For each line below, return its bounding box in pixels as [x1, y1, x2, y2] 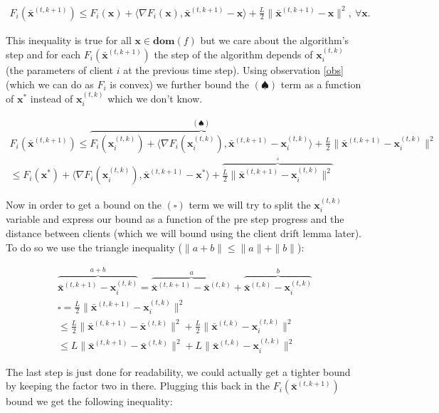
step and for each [6, 46, 81, 61]
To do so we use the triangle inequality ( [6, 239, 182, 254]
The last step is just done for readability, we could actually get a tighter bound [6, 364, 351, 379]
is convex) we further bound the [110, 76, 250, 91]
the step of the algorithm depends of [154, 46, 313, 61]
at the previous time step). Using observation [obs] [123, 62, 344, 77]
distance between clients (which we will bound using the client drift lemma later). [6, 225, 362, 240]
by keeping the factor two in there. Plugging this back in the [6, 378, 270, 393]
